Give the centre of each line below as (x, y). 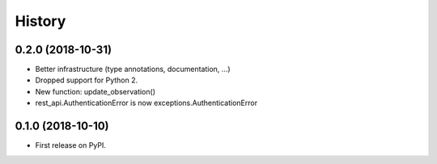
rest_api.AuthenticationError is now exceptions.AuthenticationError (146, 103)
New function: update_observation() (95, 91)
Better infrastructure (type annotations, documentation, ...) (133, 69)
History (40, 21)
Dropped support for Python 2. (86, 80)
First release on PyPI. (71, 145)
